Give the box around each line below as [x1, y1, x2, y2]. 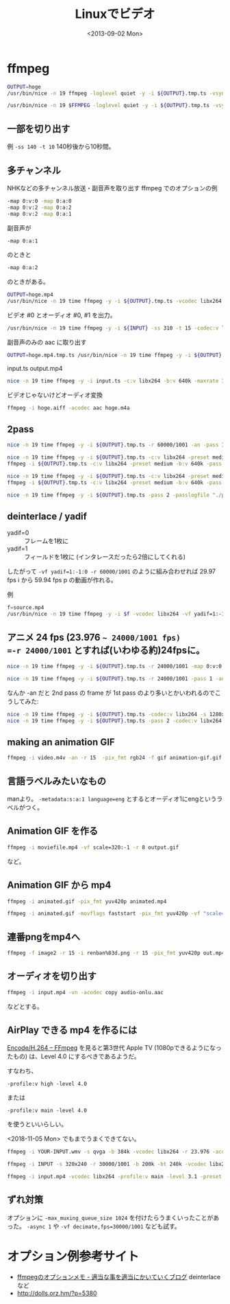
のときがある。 [7, 277, 49, 286]
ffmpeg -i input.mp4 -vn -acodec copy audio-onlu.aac [7, 989, 164, 996]
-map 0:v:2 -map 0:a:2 [7, 204, 72, 211]
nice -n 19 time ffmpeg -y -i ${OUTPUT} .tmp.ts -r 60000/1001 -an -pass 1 [7, 442, 225, 448]
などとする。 [7, 1002, 43, 1010]
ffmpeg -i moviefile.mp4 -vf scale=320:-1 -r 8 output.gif [7, 844, 179, 851]
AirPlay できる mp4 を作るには [7, 1025, 138, 1036]
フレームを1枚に [24, 537, 69, 545]
